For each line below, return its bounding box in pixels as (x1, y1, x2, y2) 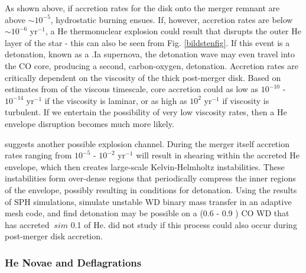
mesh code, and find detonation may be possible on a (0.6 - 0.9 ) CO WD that (5, 207, 289, 219)
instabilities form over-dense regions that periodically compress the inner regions (5, 172, 296, 184)
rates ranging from (5, 149, 72, 161)
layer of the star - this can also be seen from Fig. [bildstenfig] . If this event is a (5, 36, 290, 48)
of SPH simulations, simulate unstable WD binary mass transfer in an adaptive (5, 195, 292, 207)
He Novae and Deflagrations (5, 255, 142, 269)
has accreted (5, 218, 50, 230)
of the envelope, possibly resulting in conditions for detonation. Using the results (5, 183, 297, 196)
